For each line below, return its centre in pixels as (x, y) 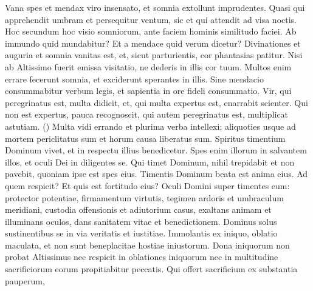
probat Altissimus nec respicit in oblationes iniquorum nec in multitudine (142, 257)
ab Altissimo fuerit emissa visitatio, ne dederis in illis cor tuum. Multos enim (148, 66)
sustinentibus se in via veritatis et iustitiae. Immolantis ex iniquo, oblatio (141, 233)
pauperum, (25, 280)
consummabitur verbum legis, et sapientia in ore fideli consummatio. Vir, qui (148, 91)
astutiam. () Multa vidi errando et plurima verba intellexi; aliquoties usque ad (150, 126)
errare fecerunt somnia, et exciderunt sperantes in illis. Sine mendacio (134, 79)
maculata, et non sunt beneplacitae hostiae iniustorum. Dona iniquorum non (147, 245)
